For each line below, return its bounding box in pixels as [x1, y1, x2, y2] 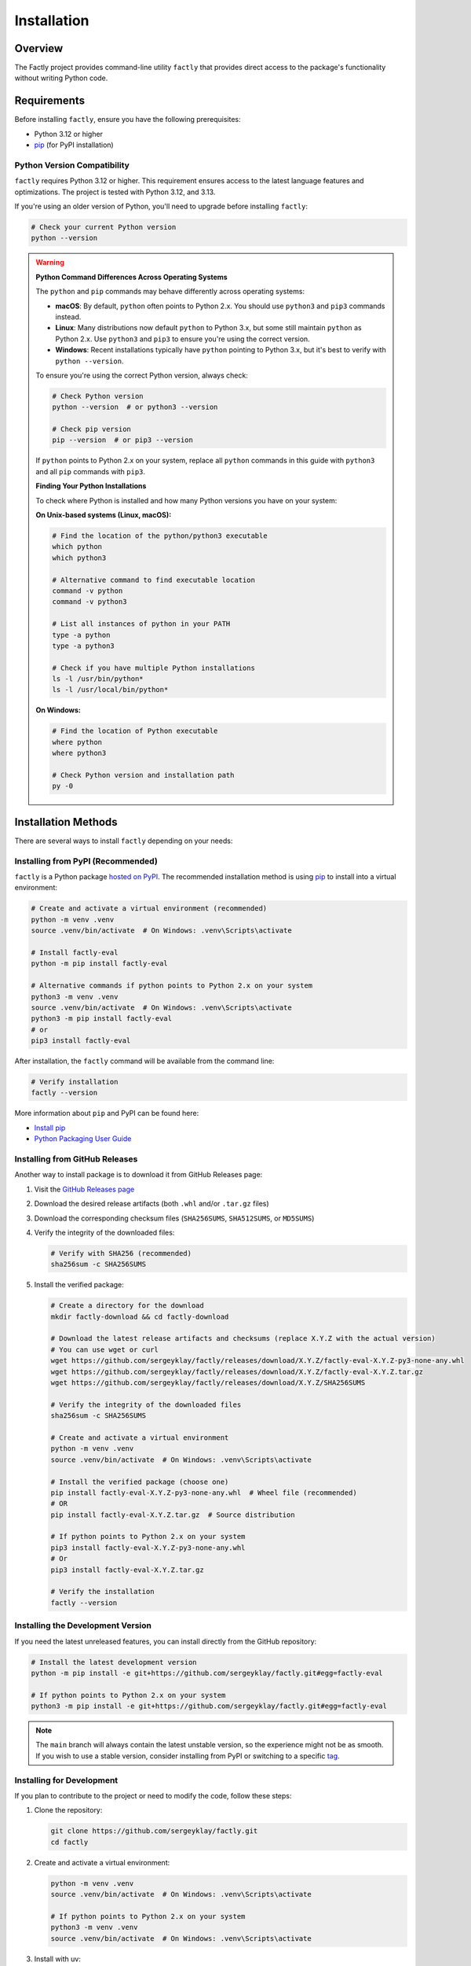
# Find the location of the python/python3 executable [52, 532, 268, 540]
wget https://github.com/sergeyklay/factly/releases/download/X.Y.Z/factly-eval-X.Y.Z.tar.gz [50, 1367, 424, 1376]
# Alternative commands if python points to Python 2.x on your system [31, 981, 313, 990]
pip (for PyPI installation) [34, 140, 114, 149]
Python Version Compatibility [14, 160, 130, 171]
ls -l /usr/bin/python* [52, 675, 144, 683]
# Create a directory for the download [50, 1301, 204, 1310]
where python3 [52, 749, 107, 758]
